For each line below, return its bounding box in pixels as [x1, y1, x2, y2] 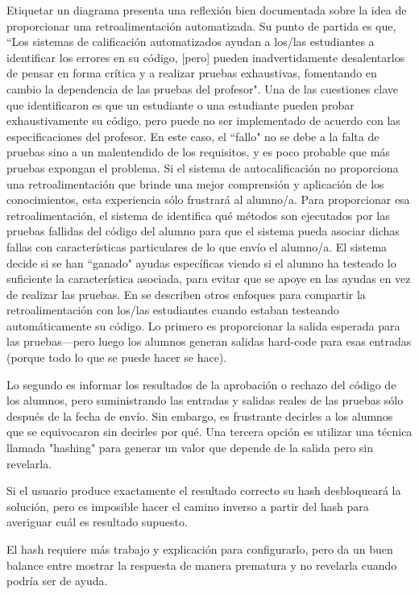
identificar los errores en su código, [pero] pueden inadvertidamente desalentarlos [6, 48, 405, 65]
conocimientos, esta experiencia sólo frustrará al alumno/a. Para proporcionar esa [6, 191, 410, 208]
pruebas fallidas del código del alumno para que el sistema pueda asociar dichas [6, 222, 400, 239]
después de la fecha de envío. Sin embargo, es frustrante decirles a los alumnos [6, 407, 393, 424]
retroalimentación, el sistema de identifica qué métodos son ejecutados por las [6, 206, 390, 223]
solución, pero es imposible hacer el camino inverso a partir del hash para [6, 497, 369, 514]
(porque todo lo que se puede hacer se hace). [6, 349, 227, 366]
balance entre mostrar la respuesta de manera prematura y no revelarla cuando [6, 556, 397, 573]
